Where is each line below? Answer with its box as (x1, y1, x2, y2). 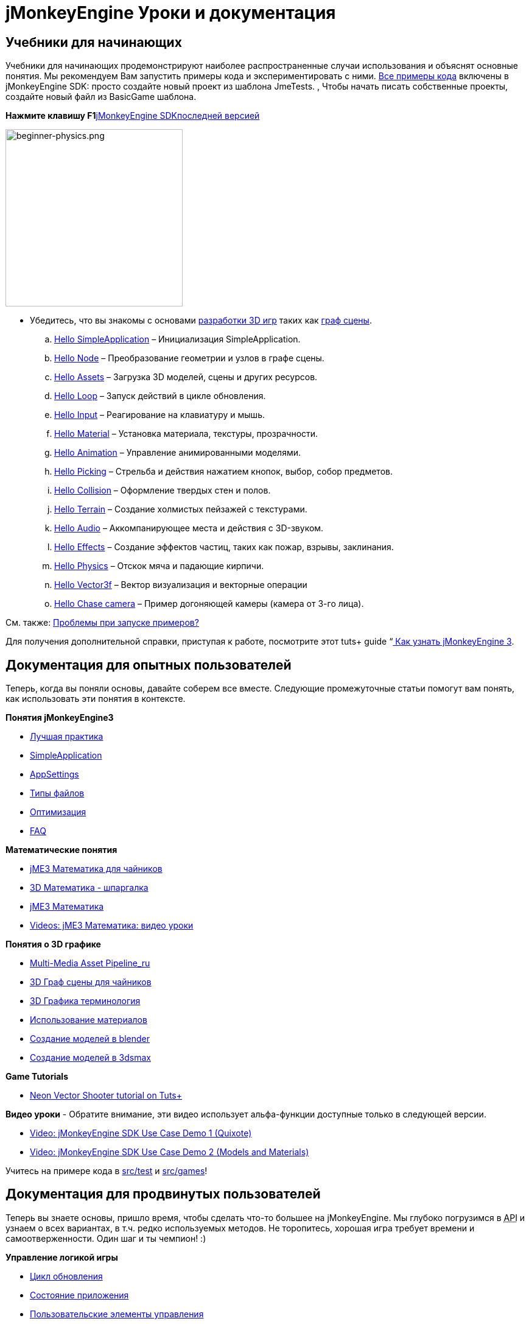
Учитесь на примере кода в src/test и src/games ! (5, 1166, 208, 1177)
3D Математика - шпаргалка (30, 882, 149, 893)
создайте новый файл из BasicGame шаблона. (5, 91, 197, 102)
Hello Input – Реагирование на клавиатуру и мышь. (54, 409, 265, 420)
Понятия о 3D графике (5, 939, 101, 950)
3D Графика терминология (30, 996, 141, 1007)
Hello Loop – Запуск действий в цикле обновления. (54, 391, 266, 402)
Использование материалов (30, 1014, 147, 1025)
